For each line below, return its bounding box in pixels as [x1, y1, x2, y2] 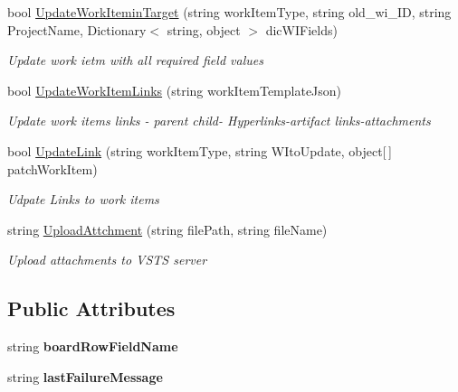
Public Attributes [7, 294, 176, 322]
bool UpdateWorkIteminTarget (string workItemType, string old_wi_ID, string [7, 3, 452, 21]
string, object [167, 20, 241, 39]
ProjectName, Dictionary [7, 20, 147, 39]
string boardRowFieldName [7, 337, 178, 356]
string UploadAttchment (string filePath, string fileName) [7, 219, 328, 238]
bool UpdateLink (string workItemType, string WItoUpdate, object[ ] [7, 141, 392, 160]
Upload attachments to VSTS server [7, 250, 207, 269]
